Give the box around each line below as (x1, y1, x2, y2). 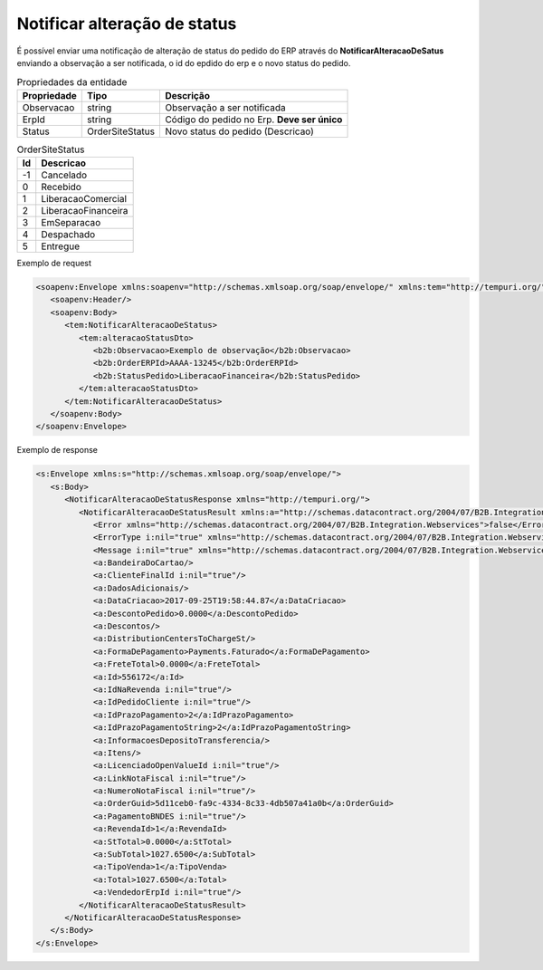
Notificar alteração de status (16, 14, 237, 34)
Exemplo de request (16, 258, 92, 269)
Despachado (41, 228, 96, 241)
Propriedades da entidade (16, 75, 128, 88)
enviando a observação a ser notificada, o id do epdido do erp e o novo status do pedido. (16, 57, 351, 68)
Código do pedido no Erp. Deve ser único (164, 113, 343, 126)
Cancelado (41, 168, 88, 181)
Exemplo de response (16, 445, 99, 456)
